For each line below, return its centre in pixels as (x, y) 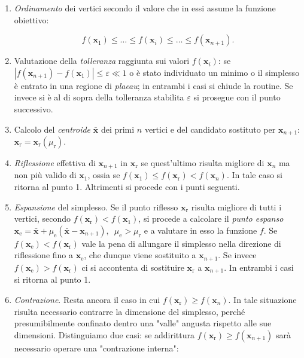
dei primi (118, 129)
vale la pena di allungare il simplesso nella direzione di (181, 243)
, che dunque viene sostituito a (140, 255)
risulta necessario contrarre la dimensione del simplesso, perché (130, 311)
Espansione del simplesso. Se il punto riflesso (96, 206)
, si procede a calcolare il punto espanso (211, 218)
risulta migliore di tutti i (236, 206)
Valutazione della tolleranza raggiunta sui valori (102, 61)
